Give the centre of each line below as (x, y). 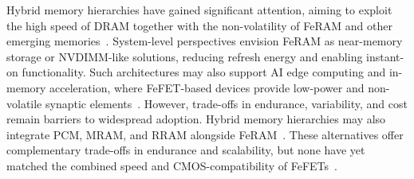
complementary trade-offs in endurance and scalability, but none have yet (186, 150)
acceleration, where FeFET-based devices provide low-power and (207, 87)
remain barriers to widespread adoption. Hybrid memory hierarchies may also (196, 119)
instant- (385, 56)
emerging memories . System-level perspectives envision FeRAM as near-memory (205, 41)
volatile (24, 103)
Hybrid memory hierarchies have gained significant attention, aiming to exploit (199, 10)
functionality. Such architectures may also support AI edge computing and (204, 72)
